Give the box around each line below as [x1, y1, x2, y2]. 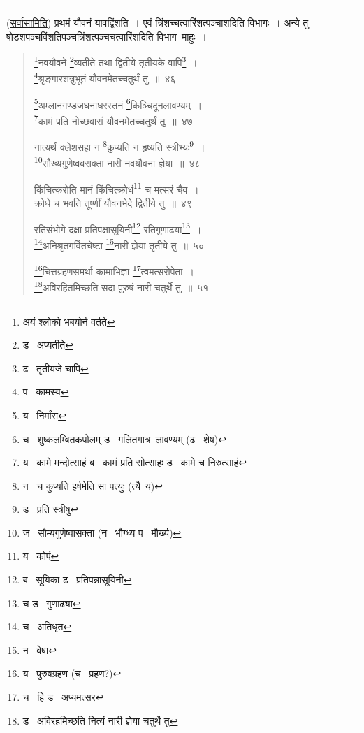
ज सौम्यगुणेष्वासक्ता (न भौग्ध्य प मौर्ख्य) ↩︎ [22, 525, 182, 539]
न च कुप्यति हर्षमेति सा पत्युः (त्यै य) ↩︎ [22, 478, 163, 493]
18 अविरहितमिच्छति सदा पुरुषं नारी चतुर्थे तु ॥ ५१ [34, 278, 209, 294]
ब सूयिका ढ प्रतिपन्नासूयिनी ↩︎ [22, 572, 132, 587]
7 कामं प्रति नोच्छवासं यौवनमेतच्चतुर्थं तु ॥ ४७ [34, 111, 193, 128]
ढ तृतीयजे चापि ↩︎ [22, 361, 89, 375]
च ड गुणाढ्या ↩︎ [22, 595, 81, 610]
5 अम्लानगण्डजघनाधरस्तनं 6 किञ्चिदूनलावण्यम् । [34, 95, 203, 112]
